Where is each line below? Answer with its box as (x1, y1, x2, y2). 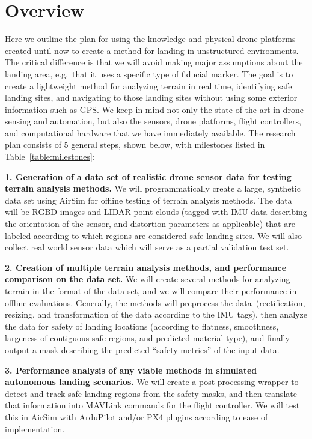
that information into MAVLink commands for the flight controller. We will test (5, 399, 300, 411)
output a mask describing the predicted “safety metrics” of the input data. (5, 343, 280, 356)
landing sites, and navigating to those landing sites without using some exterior (5, 91, 298, 104)
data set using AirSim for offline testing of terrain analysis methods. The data (5, 193, 292, 206)
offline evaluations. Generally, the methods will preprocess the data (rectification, (5, 296, 305, 309)
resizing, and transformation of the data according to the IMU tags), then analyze (5, 308, 307, 321)
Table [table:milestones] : (5, 150, 95, 163)
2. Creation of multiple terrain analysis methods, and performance (5, 261, 287, 273)
